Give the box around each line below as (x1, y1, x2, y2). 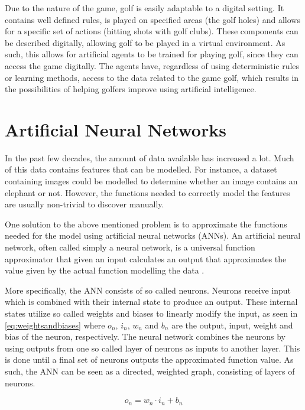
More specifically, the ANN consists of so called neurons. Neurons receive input (5, 284, 291, 296)
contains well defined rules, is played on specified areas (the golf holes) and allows (5, 13, 300, 25)
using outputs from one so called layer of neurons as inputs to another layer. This (5, 341, 300, 354)
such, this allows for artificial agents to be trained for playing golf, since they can (5, 48, 298, 60)
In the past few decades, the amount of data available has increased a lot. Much (5, 151, 294, 164)
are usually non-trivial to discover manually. (5, 198, 164, 210)
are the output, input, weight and (171, 318, 293, 331)
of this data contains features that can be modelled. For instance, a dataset (5, 163, 277, 175)
